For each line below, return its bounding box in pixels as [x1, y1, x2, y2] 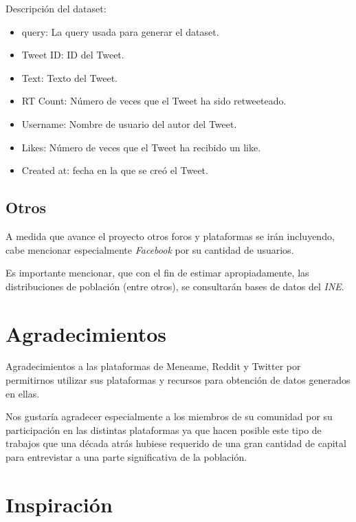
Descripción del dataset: [5, 1, 107, 15]
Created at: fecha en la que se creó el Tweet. [21, 163, 208, 177]
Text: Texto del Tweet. [21, 70, 118, 85]
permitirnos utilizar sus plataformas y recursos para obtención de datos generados [5, 373, 351, 387]
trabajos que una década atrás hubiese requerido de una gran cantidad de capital [5, 436, 346, 450]
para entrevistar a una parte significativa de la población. [5, 450, 247, 464]
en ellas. [5, 386, 40, 400]
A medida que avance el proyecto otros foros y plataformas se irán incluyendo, [5, 228, 335, 243]
